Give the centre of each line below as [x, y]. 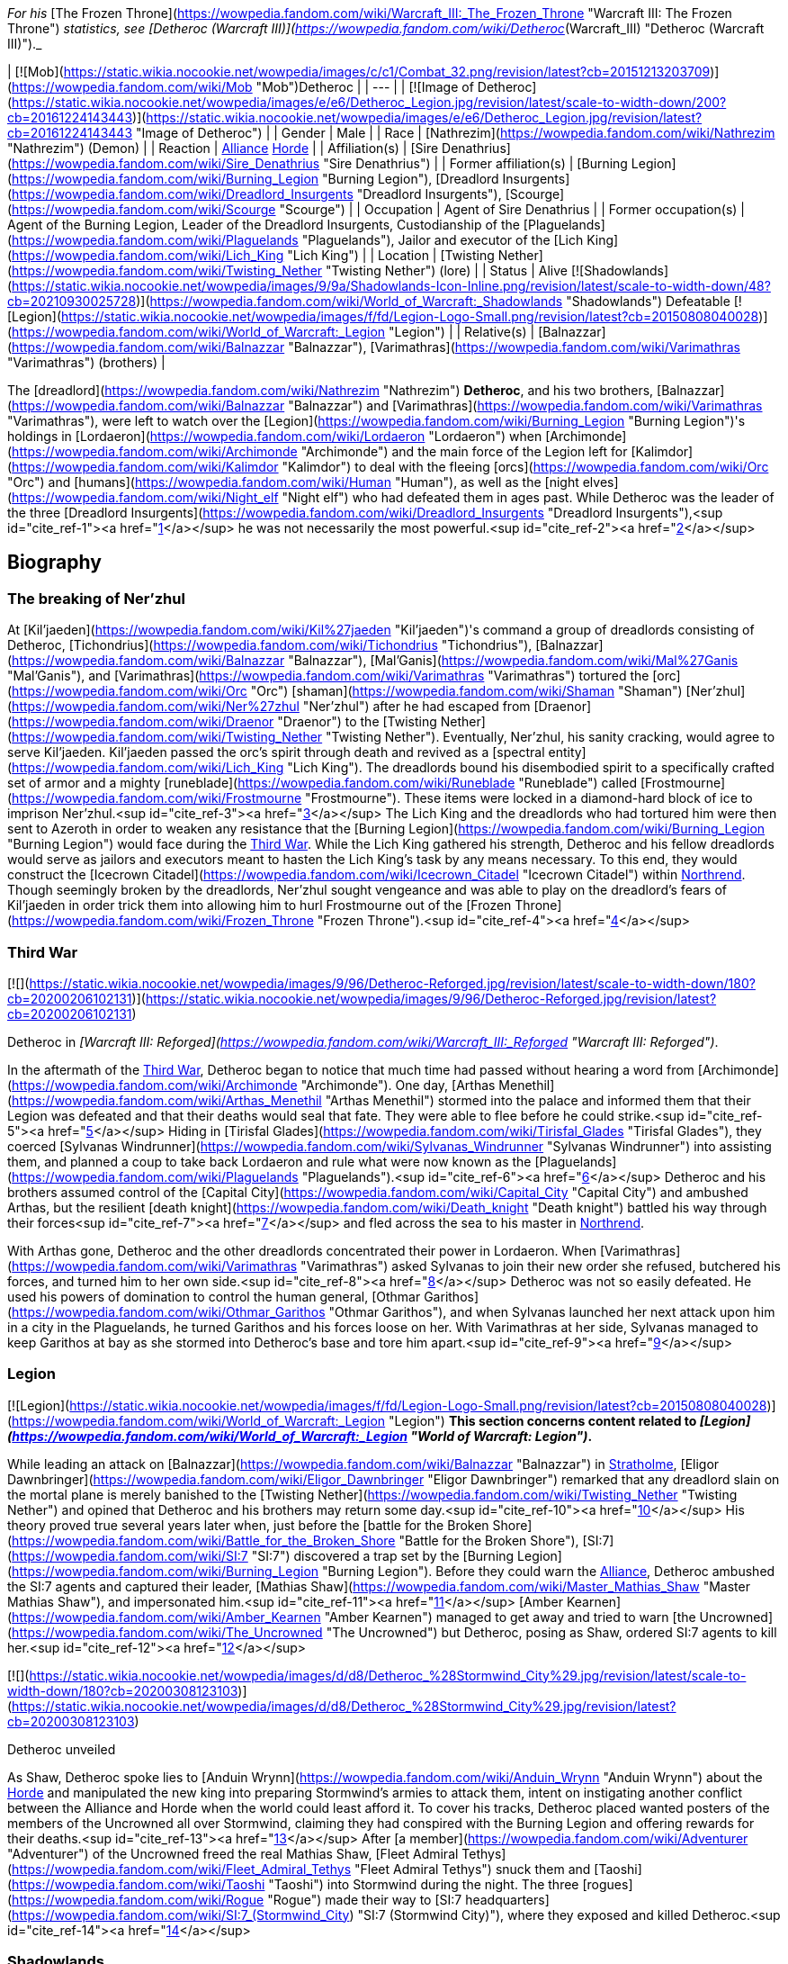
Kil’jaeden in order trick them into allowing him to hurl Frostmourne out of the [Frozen [260, 905]
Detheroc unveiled [62, 1749]
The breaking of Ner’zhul [96, 598]
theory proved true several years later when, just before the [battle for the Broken [248, 1525]
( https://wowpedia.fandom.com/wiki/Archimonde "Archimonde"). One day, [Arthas [251, 1085]
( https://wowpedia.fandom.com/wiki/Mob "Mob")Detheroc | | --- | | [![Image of [241, 87]
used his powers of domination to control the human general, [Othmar [214, 1296]
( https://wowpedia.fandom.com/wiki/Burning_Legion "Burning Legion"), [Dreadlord [253, 179]
